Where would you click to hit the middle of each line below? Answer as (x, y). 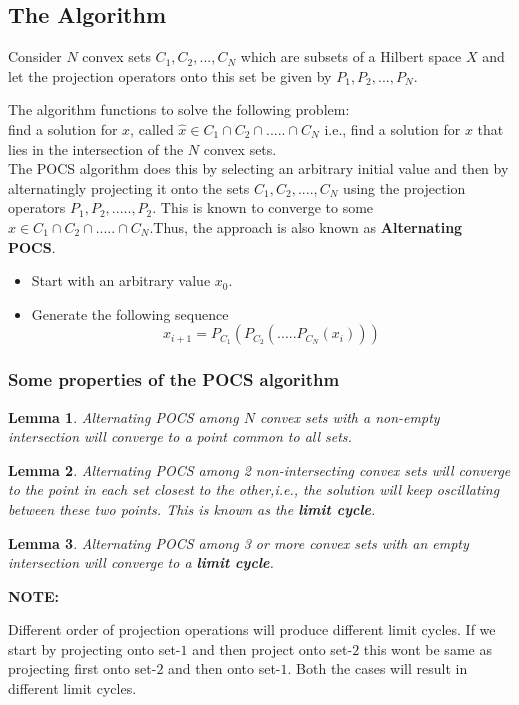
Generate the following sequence (130, 313)
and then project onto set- (272, 648)
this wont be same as (427, 648)
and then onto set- (224, 668)
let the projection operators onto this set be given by (170, 75)
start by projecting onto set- (94, 648)
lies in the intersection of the (96, 148)
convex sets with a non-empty (349, 416)
